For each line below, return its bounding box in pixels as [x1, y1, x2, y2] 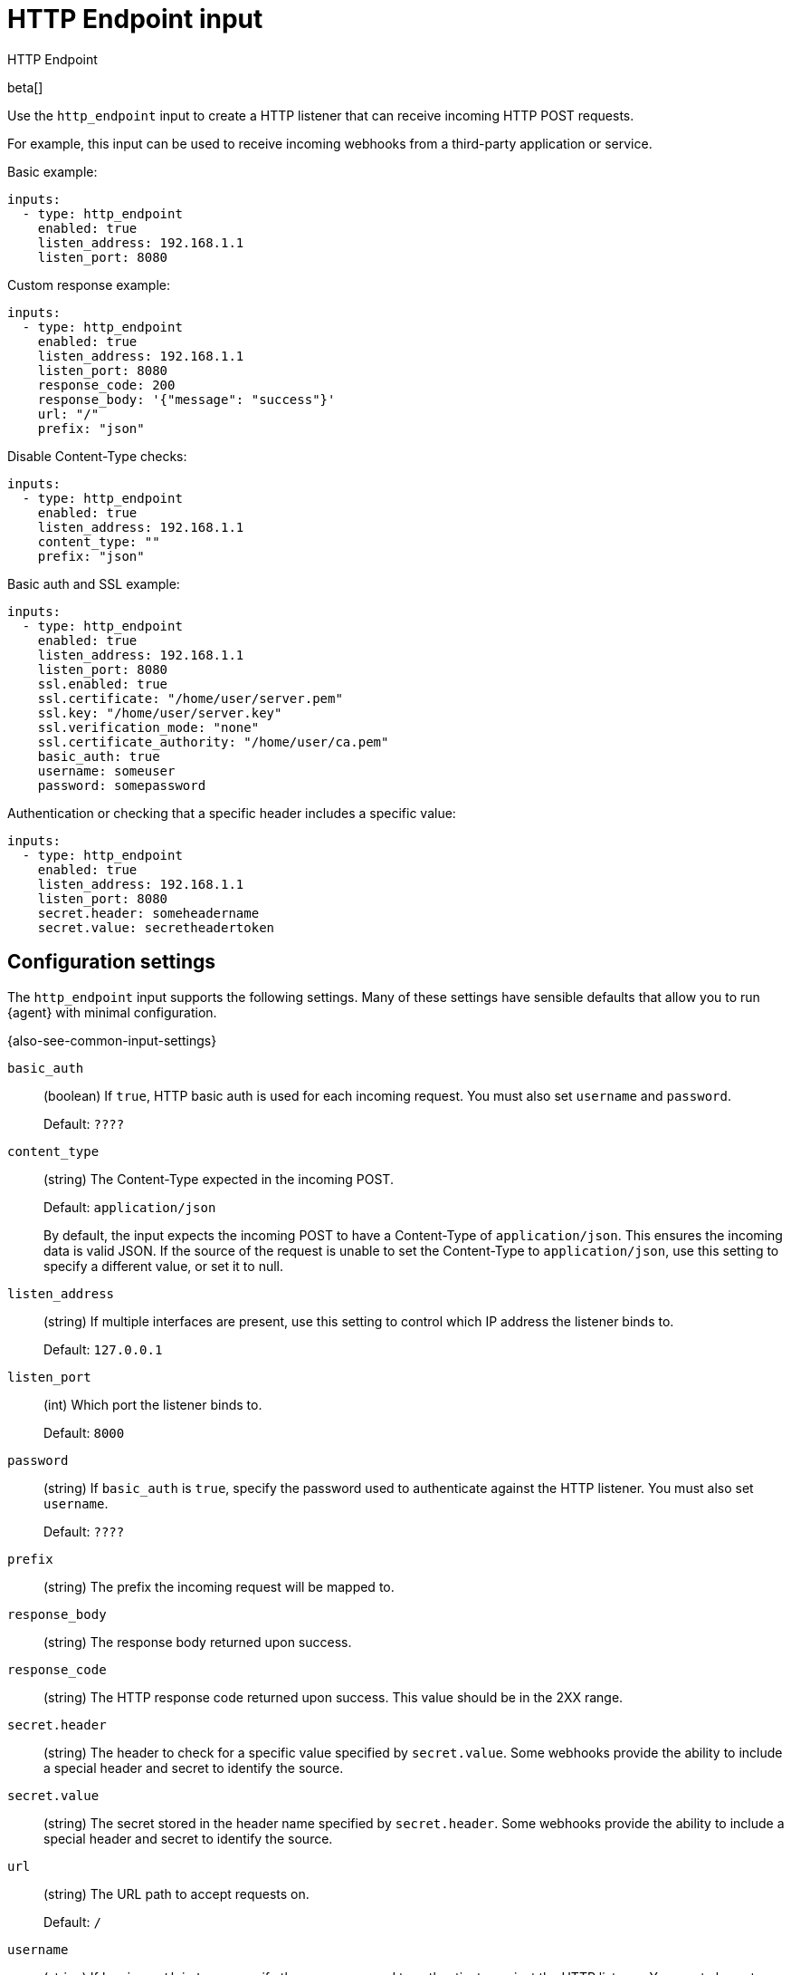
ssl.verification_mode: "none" [37, 719, 260, 735]
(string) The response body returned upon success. [43, 1633, 352, 1650]
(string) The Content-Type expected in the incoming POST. [43, 1171, 394, 1187]
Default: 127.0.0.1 [43, 1341, 163, 1357]
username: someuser [37, 763, 176, 778]
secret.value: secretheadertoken [37, 920, 275, 935]
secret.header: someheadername [37, 905, 260, 920]
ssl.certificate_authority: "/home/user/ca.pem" [37, 734, 389, 749]
